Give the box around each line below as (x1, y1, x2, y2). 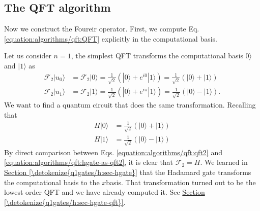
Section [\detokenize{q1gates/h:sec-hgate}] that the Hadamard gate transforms (4, 166, 251, 177)
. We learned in (200, 157, 248, 167)
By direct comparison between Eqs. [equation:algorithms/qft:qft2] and (4, 147, 222, 157)
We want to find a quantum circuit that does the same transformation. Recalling (4, 99, 256, 110)
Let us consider (4, 50, 51, 61)
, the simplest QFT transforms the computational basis (71, 50, 243, 61)
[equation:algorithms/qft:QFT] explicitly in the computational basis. (4, 33, 217, 44)
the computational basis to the (4, 177, 100, 187)
